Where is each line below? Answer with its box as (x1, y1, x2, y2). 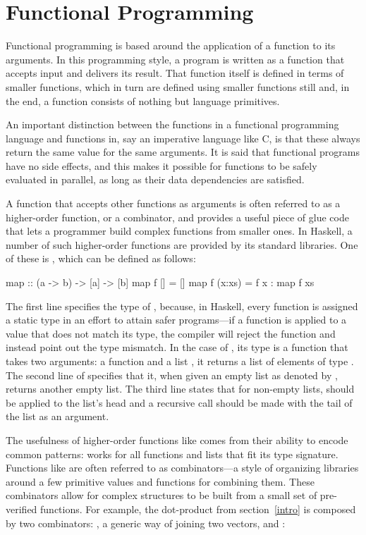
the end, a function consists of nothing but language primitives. (6, 93, 280, 108)
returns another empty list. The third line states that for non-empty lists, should (6, 381, 355, 396)
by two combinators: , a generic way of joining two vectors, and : (6, 515, 286, 530)
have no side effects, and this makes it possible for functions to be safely (6, 158, 317, 173)
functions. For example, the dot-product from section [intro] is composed (40, 501, 356, 516)
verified (6, 501, 37, 516)
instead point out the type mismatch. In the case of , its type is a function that (6, 340, 348, 355)
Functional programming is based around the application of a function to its (6, 38, 336, 53)
